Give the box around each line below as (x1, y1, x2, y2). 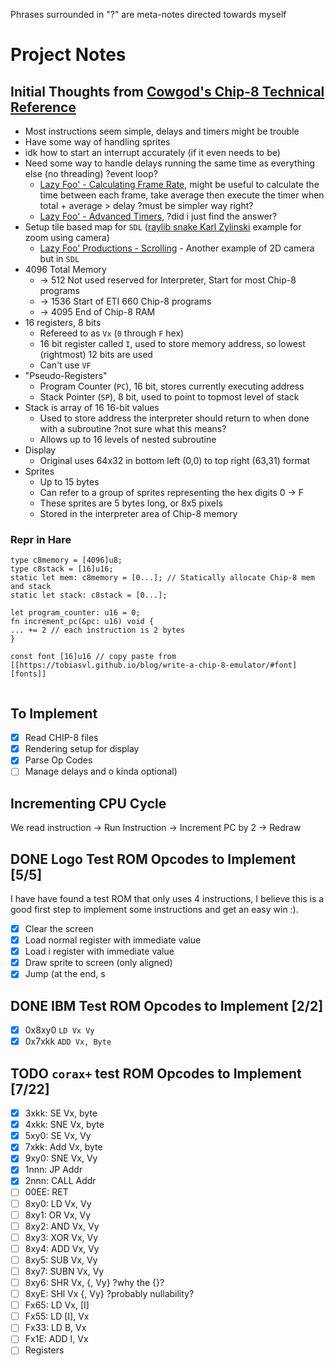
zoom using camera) (24, 232, 110, 243)
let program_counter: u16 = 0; (10, 608, 141, 618)
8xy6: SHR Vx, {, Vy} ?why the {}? (24, 1276, 165, 1288)
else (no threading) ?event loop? (24, 168, 158, 179)
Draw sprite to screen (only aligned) (24, 957, 173, 969)
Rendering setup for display (24, 743, 140, 755)
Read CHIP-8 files (24, 732, 99, 744)
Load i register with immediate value (24, 945, 175, 958)
